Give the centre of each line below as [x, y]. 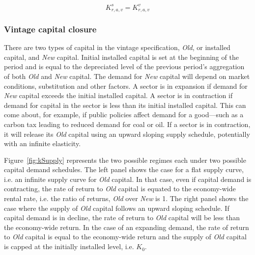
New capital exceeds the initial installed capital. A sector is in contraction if [118, 95]
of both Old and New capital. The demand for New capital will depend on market [127, 76]
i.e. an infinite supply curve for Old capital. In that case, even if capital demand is [128, 179]
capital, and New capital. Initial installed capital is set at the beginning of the [121, 57]
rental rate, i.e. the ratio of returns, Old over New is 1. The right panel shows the [126, 198]
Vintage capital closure [50, 29]
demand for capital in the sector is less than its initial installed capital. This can [125, 105]
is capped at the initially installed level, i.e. [69, 246]
